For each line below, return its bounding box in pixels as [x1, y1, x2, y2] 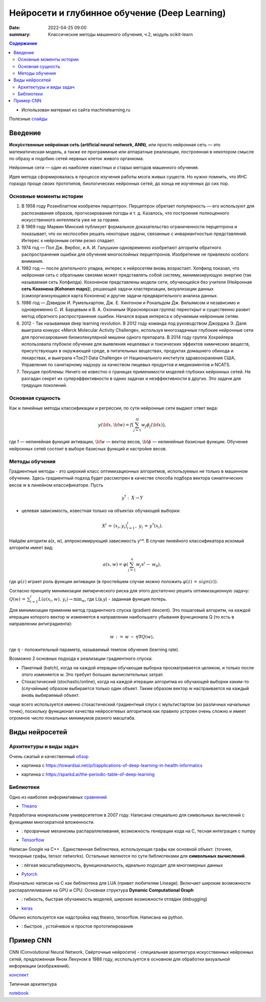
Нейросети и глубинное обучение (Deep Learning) [9, 7, 226, 18]
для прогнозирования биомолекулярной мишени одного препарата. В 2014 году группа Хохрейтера [21, 334, 233, 340]
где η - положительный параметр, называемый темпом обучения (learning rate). [9, 646, 179, 653]
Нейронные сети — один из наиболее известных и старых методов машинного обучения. [9, 165, 199, 171]
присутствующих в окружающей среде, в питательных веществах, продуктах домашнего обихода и [21, 348, 234, 354]
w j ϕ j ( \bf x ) [141, 422, 163, 429]
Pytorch [21, 871, 38, 877]
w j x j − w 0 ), [135, 561, 161, 569]
